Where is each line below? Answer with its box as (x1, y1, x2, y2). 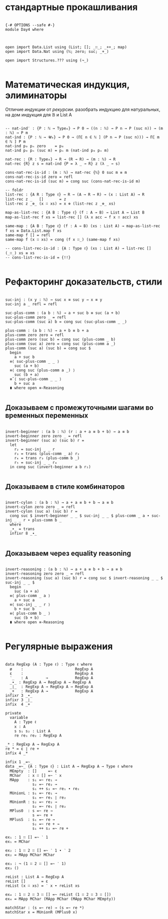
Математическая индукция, (5, 79, 130, 91)
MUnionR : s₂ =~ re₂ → (10, 800, 57, 805)
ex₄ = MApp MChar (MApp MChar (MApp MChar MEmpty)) (5, 896, 116, 902)
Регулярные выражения (5, 641, 113, 652)
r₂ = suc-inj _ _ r (14, 446, 55, 452)
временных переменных (5, 411, 89, 420)
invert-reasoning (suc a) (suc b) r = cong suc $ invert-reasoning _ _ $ (5, 576, 163, 581)
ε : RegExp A (10, 671, 94, 676)
